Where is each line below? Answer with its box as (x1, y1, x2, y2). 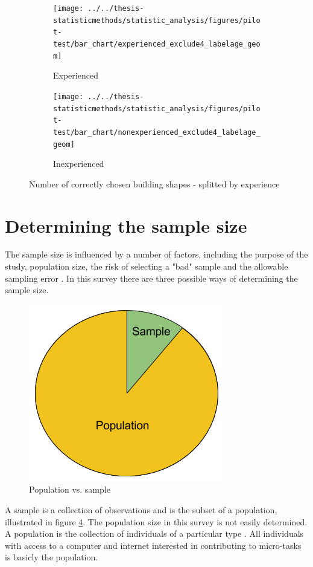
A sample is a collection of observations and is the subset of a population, (5, 504, 277, 516)
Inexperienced (53, 157, 104, 170)
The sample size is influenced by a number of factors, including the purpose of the (5, 248, 308, 261)
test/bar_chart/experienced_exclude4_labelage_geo (53, 39, 261, 48)
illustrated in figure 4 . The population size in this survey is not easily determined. (5, 515, 308, 528)
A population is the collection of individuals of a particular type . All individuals (5, 527, 304, 540)
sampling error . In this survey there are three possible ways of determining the (5, 271, 298, 284)
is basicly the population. (5, 551, 98, 563)
